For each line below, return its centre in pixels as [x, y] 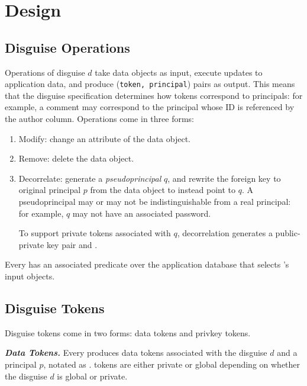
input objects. [30, 276]
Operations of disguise [45, 72]
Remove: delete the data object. [76, 158]
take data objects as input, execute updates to [179, 72]
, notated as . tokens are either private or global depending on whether [172, 364]
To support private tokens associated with [95, 233]
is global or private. [92, 376]
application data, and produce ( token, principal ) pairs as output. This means [150, 84]
